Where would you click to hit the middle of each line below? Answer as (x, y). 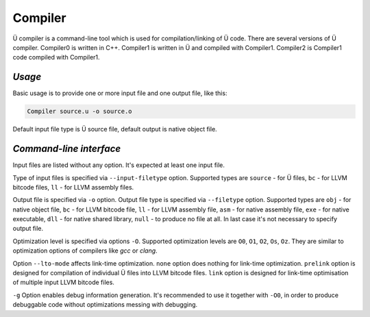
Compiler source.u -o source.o (80, 112)
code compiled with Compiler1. (56, 58)
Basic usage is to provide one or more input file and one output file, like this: (120, 93)
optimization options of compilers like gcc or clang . (85, 251)
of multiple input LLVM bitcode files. (63, 282)
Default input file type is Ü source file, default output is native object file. (115, 129)
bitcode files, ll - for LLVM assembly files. (73, 187)
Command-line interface (67, 149)
